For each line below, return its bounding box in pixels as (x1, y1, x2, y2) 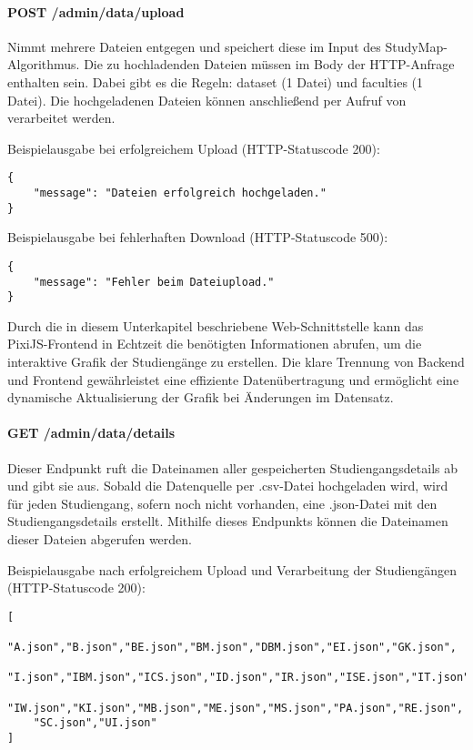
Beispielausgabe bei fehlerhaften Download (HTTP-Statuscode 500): (7, 228, 388, 247)
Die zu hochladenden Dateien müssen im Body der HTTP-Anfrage (84, 55, 455, 74)
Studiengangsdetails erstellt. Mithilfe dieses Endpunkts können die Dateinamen (7, 512, 448, 531)
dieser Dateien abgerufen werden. (7, 530, 192, 549)
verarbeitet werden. (7, 108, 116, 127)
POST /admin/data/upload (7, 2, 185, 21)
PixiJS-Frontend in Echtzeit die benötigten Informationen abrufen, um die (7, 334, 422, 353)
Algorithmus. (7, 55, 80, 74)
